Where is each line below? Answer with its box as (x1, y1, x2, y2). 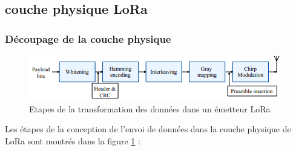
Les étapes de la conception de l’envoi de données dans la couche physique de (5, 123, 291, 135)
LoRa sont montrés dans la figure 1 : (5, 134, 140, 147)
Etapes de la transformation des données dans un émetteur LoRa (29, 102, 271, 115)
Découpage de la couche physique (5, 31, 171, 46)
